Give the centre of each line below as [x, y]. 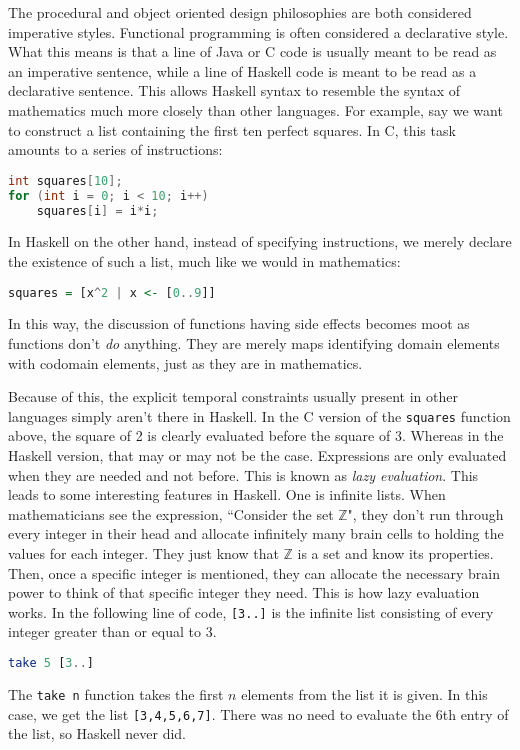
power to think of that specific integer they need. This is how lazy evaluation [244, 592]
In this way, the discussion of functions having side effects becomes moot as [239, 323]
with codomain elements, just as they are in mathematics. [185, 362]
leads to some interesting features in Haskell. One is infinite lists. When [227, 494]
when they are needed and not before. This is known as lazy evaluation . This [243, 474]
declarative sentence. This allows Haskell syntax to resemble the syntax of [234, 90]
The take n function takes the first [116, 693]
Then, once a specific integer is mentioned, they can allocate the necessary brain [254, 572]
